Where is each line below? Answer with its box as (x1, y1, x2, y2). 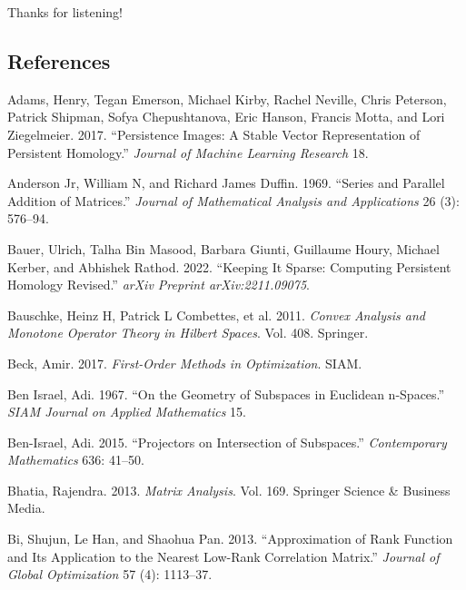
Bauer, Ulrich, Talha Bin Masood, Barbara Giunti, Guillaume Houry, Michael (7, 239, 440, 258)
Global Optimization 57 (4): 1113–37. (7, 565, 213, 584)
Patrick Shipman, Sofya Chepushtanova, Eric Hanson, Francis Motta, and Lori (7, 107, 445, 126)
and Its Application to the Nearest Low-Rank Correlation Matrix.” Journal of (7, 546, 440, 565)
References (7, 46, 111, 74)
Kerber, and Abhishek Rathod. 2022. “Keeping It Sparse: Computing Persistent (7, 257, 451, 276)
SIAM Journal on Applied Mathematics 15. (7, 402, 247, 421)
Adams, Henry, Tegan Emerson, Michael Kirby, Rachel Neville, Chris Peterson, (7, 89, 447, 108)
